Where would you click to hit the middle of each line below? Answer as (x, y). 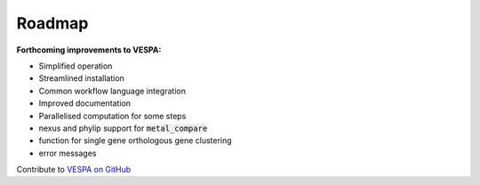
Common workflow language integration (112, 91)
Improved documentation (85, 103)
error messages (68, 153)
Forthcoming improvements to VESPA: (89, 50)
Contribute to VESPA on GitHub (74, 170)
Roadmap (52, 23)
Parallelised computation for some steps (112, 116)
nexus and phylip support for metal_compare (123, 128)
